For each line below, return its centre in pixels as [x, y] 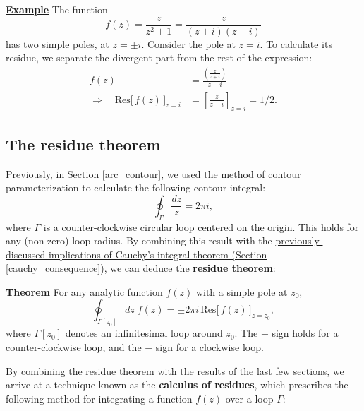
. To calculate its [296, 43]
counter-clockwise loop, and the [74, 346]
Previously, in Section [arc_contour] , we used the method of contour [153, 173]
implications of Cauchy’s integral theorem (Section [158, 254]
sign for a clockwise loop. [210, 346]
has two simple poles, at [57, 43]
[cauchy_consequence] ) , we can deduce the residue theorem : [141, 268]
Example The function [57, 9]
